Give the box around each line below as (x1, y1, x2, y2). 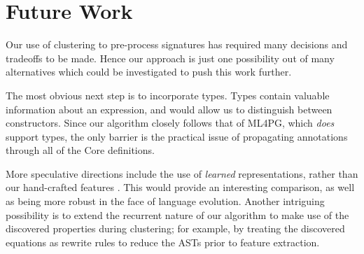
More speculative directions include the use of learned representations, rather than (6, 166, 358, 181)
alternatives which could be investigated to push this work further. (6, 64, 292, 79)
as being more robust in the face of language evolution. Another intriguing (6, 194, 325, 209)
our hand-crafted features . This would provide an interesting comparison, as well (6, 180, 355, 195)
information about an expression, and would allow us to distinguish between (6, 101, 332, 116)
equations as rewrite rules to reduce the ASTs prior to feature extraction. (6, 234, 320, 249)
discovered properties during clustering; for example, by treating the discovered (6, 221, 345, 236)
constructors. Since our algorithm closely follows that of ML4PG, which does (6, 115, 335, 130)
